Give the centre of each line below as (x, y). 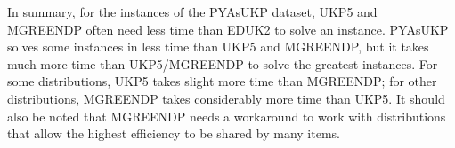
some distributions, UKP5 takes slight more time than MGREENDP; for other (222, 81)
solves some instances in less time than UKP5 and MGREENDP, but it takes (218, 47)
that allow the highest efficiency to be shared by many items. (174, 133)
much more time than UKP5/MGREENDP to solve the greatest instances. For (223, 63)
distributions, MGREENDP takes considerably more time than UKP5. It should (226, 98)
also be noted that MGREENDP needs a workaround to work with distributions (227, 116)
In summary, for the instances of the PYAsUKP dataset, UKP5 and (192, 12)
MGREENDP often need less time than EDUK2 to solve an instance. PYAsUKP (228, 29)
